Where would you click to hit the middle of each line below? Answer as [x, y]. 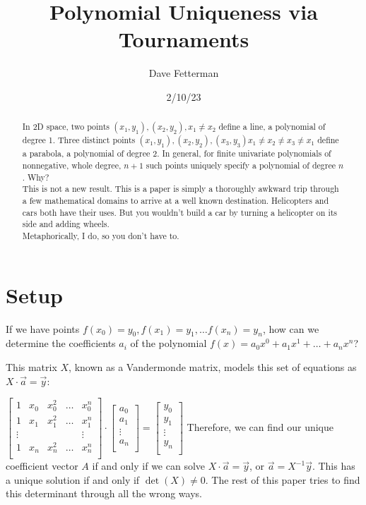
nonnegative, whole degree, [72, 165]
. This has [333, 466]
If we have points [43, 328]
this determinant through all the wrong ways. [104, 493]
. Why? [36, 177]
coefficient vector [42, 466]
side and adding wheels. [66, 224]
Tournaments [184, 39]
